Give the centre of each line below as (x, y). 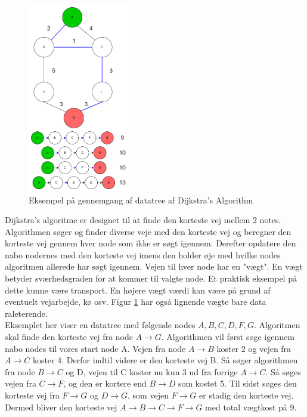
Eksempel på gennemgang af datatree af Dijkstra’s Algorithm (141, 200)
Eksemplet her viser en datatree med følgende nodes (100, 325)
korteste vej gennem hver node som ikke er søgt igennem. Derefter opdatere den (151, 243)
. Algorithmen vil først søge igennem (228, 337)
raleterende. (26, 313)
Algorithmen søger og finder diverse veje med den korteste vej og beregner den (148, 231)
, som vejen (148, 395)
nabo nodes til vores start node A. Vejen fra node (95, 348)
